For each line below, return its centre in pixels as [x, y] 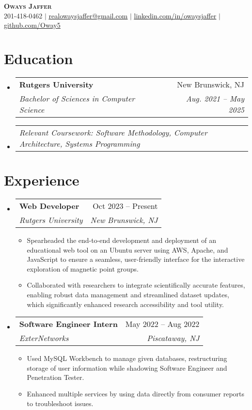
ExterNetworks [44, 338]
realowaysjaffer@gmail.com [88, 15]
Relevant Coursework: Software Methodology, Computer [113, 132]
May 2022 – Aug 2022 [162, 324]
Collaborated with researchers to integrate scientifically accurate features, [136, 285]
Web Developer [49, 206]
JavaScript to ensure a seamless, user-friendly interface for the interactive [136, 259]
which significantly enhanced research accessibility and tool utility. [125, 304]
